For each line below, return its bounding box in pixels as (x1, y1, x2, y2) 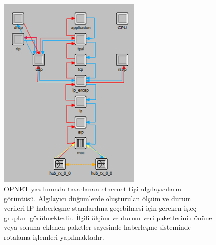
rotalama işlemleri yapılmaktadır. (4, 231, 104, 242)
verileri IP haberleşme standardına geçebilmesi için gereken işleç (4, 203, 196, 213)
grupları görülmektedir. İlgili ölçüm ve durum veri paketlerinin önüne (4, 212, 212, 222)
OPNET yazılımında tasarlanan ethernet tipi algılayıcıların (4, 183, 182, 193)
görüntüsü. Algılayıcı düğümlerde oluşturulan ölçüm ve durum (4, 193, 191, 203)
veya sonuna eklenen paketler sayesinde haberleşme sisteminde (4, 222, 191, 232)
